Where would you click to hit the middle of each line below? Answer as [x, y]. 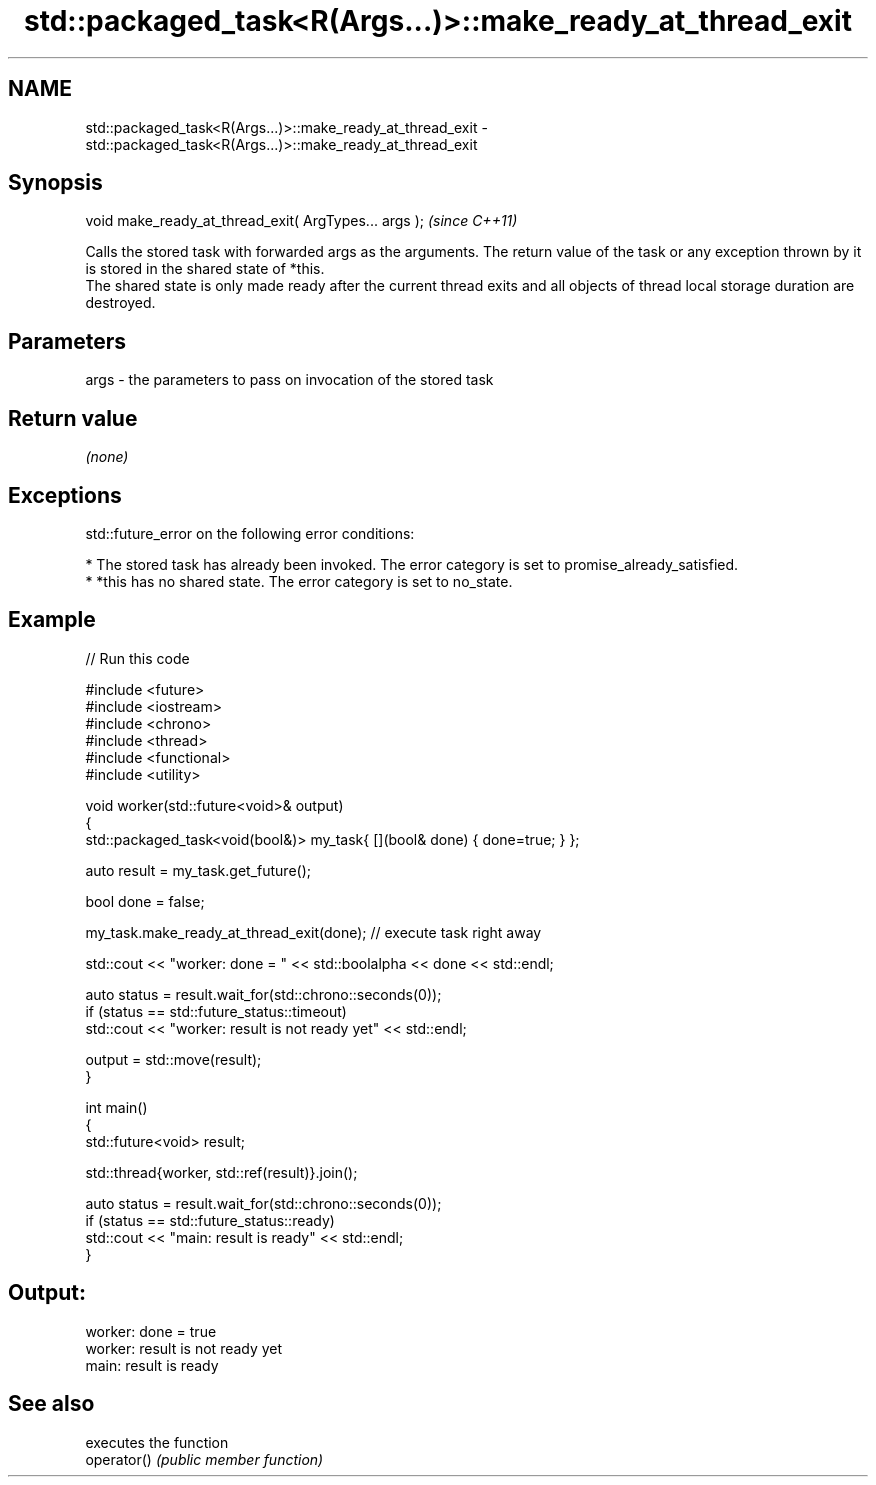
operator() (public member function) [204, 1459]
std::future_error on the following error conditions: [250, 533]
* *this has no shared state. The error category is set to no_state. [299, 581]
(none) [107, 457]
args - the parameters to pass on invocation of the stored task [289, 380]
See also [51, 1404]
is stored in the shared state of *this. [205, 269]
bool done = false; [145, 901]
